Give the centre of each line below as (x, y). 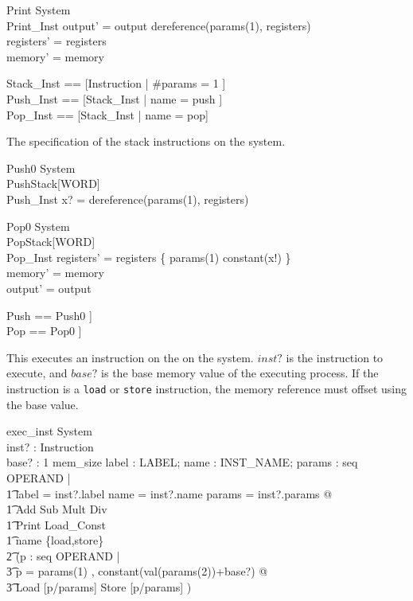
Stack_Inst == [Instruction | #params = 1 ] (116, 83)
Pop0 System (38, 226)
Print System (39, 10)
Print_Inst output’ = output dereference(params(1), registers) (159, 25)
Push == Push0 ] (49, 315)
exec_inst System (49, 431)
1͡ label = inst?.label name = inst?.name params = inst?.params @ (169, 493)
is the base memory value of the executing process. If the (240, 373)
